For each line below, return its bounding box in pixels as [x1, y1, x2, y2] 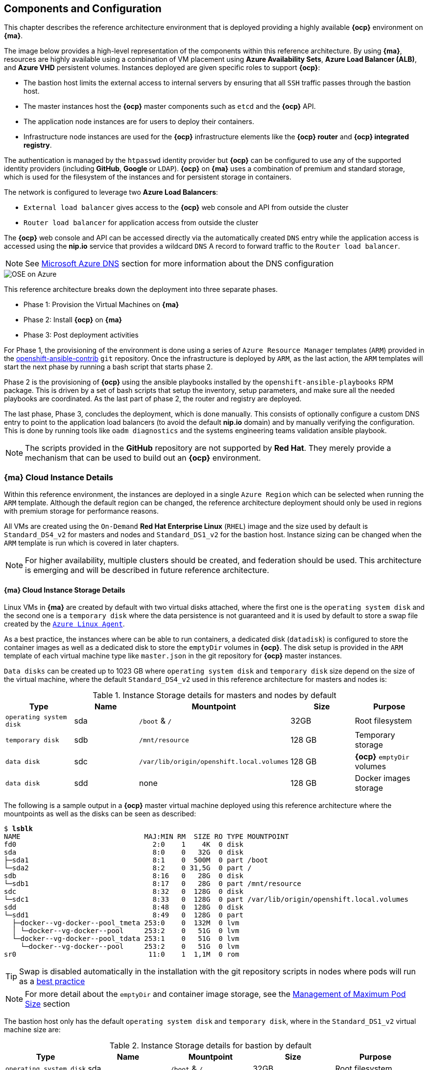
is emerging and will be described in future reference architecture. [25, 565, 269, 575]
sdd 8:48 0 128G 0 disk [4, 903, 243, 912]
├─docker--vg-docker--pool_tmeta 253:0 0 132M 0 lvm [12, 919, 239, 927]
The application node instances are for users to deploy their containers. [24, 117, 254, 126]
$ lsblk [4, 825, 33, 833]
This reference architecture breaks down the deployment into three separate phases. [4, 285, 278, 294]
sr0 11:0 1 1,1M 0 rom [4, 950, 239, 959]
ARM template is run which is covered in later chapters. [4, 539, 179, 548]
